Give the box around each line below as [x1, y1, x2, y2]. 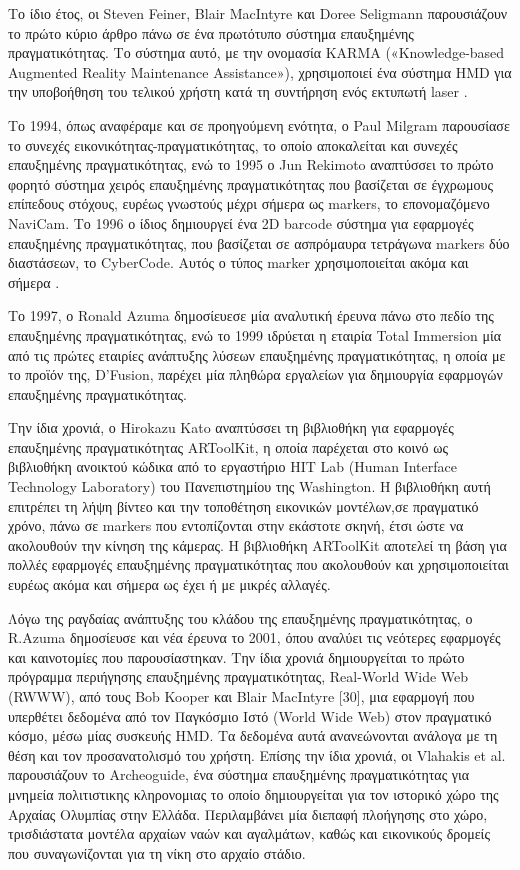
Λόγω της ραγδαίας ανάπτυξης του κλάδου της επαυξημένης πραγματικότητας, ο [8, 607, 473, 628]
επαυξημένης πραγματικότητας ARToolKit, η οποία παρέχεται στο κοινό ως [8, 436, 449, 457]
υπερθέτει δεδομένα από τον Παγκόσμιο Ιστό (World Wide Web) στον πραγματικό [8, 705, 492, 726]
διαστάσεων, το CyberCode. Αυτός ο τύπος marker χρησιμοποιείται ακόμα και [8, 252, 469, 273]
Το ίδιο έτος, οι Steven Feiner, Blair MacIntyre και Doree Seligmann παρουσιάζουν [8, 3, 508, 23]
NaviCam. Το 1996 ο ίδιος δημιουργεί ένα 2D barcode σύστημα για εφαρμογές [8, 212, 474, 233]
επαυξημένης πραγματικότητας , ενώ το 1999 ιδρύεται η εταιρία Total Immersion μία [8, 324, 501, 345]
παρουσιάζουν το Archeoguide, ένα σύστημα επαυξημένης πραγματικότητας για [8, 764, 470, 785]
